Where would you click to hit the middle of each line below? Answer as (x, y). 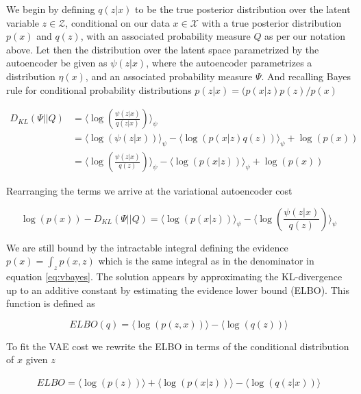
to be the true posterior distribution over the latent (243, 9)
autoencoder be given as (57, 63)
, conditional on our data (117, 22)
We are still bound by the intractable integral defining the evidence (147, 247)
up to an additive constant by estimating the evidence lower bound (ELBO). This (178, 290)
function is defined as (51, 303)
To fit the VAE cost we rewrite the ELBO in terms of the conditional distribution (178, 346)
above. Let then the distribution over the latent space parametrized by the (163, 49)
